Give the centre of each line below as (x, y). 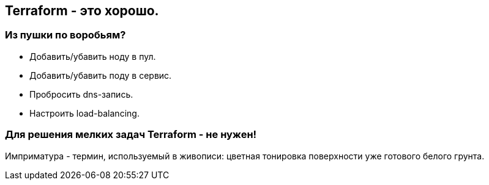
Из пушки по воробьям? (65, 35)
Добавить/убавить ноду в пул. (93, 56)
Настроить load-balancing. (84, 113)
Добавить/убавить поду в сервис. (101, 75)
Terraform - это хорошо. (82, 11)
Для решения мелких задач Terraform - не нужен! (131, 135)
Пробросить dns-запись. (81, 94)
